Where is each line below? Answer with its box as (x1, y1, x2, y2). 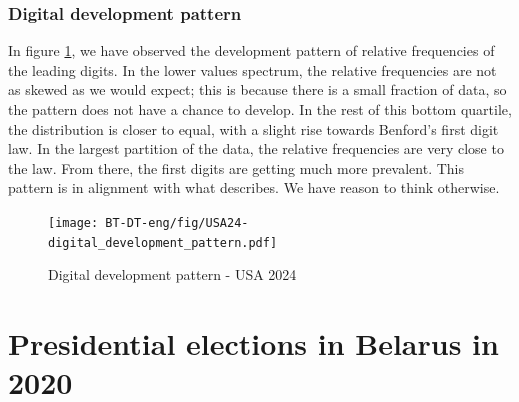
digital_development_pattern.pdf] (48, 235, 278, 250)
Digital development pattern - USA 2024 (48, 264, 297, 285)
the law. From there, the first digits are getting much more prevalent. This (8, 157, 465, 178)
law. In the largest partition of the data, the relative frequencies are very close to (8, 138, 504, 159)
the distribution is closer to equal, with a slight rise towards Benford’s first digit (8, 118, 499, 139)
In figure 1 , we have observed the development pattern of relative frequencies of (8, 40, 495, 61)
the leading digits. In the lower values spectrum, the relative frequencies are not (8, 59, 497, 80)
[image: (48, 215, 99, 230)
